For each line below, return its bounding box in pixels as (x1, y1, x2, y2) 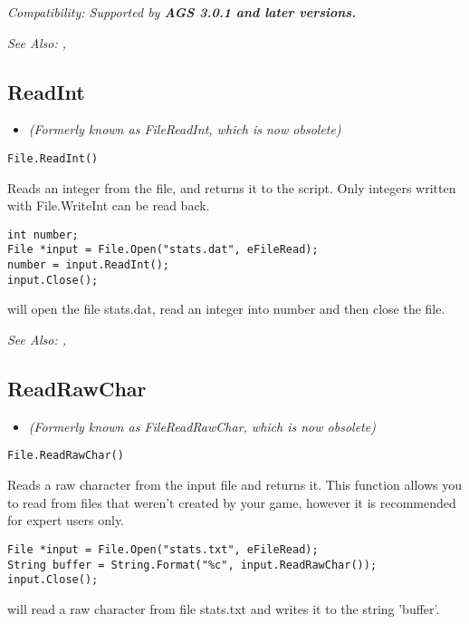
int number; (7, 228, 79, 241)
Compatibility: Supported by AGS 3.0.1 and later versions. (7, 3, 357, 21)
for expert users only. (7, 511, 125, 530)
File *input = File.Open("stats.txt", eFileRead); (7, 542, 319, 556)
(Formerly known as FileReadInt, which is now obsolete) (28, 120, 341, 139)
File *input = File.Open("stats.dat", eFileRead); (7, 243, 319, 257)
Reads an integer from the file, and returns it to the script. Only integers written (7, 178, 456, 197)
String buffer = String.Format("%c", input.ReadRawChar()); (7, 558, 378, 571)
